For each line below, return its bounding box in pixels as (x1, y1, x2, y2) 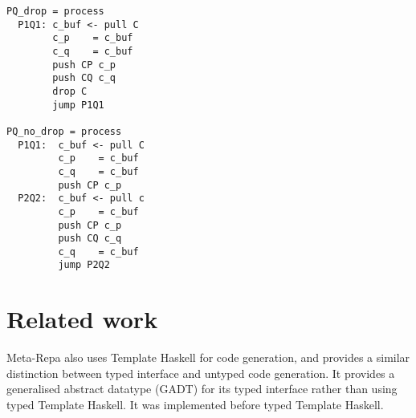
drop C (52, 85, 88, 97)
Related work (6, 302, 158, 335)
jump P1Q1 (52, 99, 104, 111)
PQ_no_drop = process (6, 125, 122, 137)
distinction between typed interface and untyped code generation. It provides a (6, 364, 395, 381)
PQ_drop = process (6, 6, 104, 17)
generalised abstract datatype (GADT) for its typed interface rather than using (6, 380, 398, 397)
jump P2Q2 (58, 259, 110, 271)
